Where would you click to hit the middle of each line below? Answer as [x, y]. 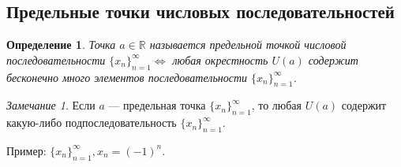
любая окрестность [220, 59]
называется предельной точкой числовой [248, 45]
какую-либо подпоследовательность [92, 122]
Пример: [26, 150]
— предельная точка [157, 105]
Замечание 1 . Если [51, 105]
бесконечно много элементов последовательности [127, 77]
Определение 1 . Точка [61, 45]
